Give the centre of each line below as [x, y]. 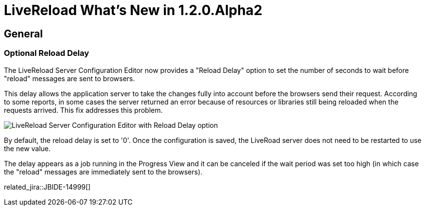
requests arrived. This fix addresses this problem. [83, 110]
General [24, 34]
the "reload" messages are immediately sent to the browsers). [103, 172]
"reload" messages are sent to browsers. [70, 78]
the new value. [27, 148]
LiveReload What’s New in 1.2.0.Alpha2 [133, 10]
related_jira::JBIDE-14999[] [47, 187]
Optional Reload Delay [47, 53]
